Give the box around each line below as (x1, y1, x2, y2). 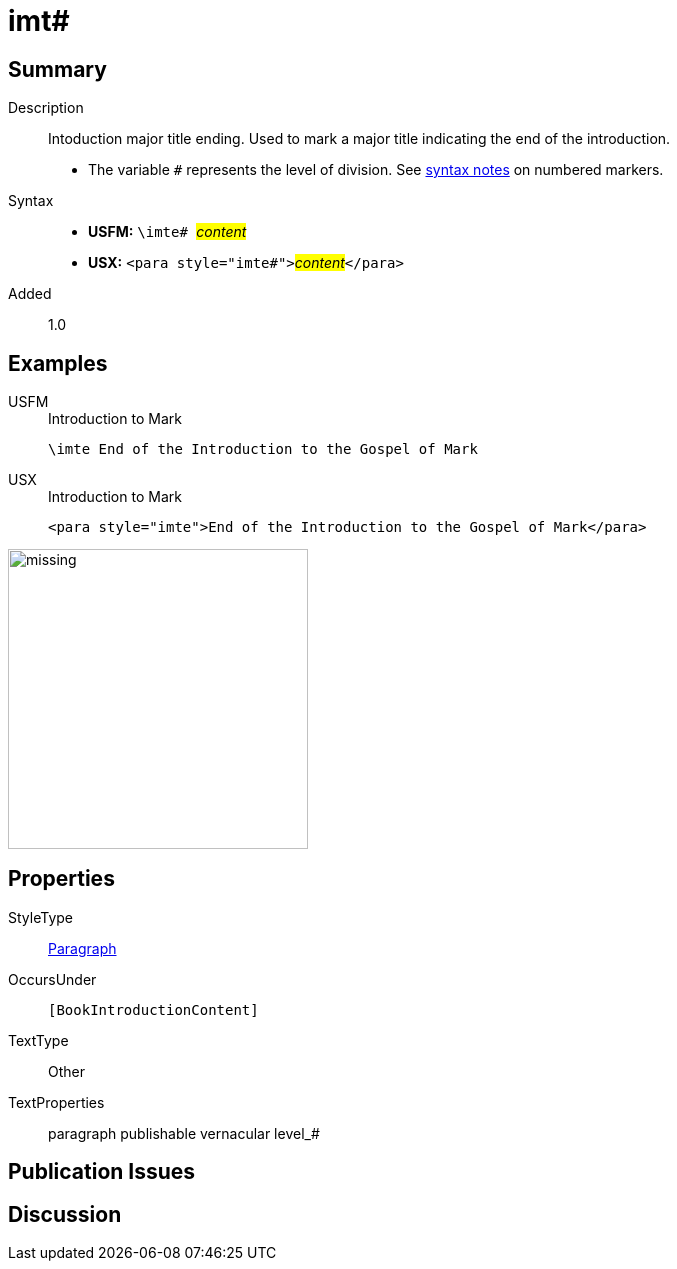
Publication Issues (8, 1159, 196, 1185)
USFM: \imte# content (88, 223, 247, 241)
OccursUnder (8, 970, 97, 988)
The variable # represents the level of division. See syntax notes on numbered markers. (88, 161, 664, 179)
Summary (8, 56, 107, 82)
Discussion (8, 1201, 122, 1227)
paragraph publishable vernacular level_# (48, 1124, 320, 1142)
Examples (8, 350, 108, 376)
